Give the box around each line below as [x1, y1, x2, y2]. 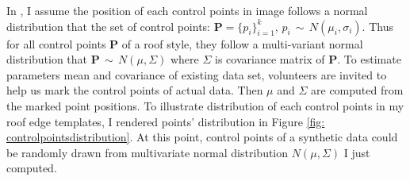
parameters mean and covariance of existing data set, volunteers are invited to [6, 66, 387, 83]
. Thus [362, 17, 393, 34]
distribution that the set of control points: [6, 17, 211, 34]
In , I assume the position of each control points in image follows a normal [6, 2, 368, 18]
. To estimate [337, 51, 401, 67]
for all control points [6, 35, 106, 52]
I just [343, 144, 370, 160]
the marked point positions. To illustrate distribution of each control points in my [6, 97, 404, 114]
